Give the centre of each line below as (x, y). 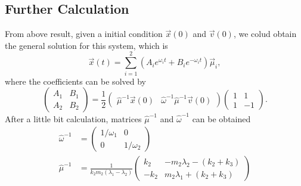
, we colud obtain (265, 34)
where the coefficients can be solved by (75, 81)
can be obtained (221, 118)
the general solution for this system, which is (86, 45)
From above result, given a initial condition (84, 34)
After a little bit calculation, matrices (73, 118)
